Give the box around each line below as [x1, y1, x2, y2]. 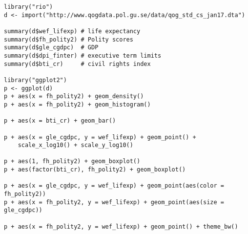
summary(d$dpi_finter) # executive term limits [4, 52, 162, 59]
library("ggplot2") [4, 76, 67, 84]
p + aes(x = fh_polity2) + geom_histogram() [4, 101, 151, 108]
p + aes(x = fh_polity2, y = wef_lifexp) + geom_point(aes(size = [4, 198, 225, 206]
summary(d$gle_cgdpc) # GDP [4, 44, 99, 51]
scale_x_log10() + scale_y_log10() [18, 142, 133, 149]
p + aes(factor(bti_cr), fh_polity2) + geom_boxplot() [4, 166, 186, 173]
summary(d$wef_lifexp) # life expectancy [4, 27, 141, 35]
